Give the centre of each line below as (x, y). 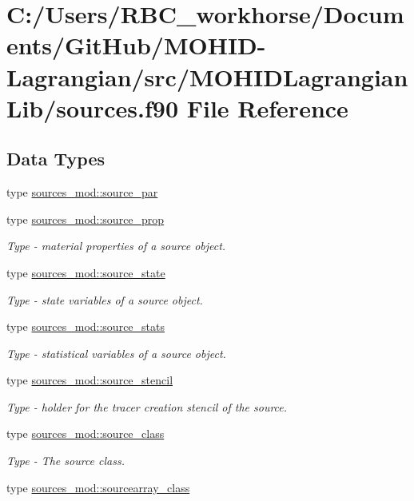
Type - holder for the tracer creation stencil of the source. (147, 406)
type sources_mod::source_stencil (90, 380)
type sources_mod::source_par (82, 192)
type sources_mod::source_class (86, 433)
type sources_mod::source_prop (86, 219)
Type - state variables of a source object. (105, 299)
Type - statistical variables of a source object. (116, 353)
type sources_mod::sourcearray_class (98, 487)
